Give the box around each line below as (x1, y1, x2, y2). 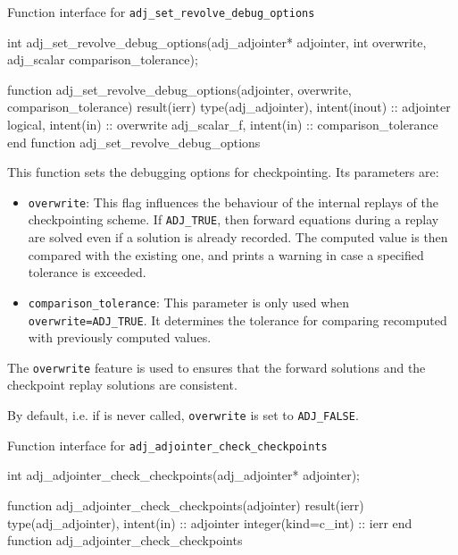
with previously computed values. (28, 328, 212, 347)
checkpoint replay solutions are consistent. (7, 375, 237, 394)
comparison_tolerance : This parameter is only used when (28, 292, 350, 311)
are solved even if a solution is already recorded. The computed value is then (28, 228, 448, 247)
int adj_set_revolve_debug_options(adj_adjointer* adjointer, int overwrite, (7, 32, 427, 51)
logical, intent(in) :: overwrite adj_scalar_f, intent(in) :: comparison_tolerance (7, 115, 438, 134)
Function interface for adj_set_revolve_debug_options (7, 3, 315, 21)
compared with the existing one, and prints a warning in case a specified (28, 245, 424, 264)
